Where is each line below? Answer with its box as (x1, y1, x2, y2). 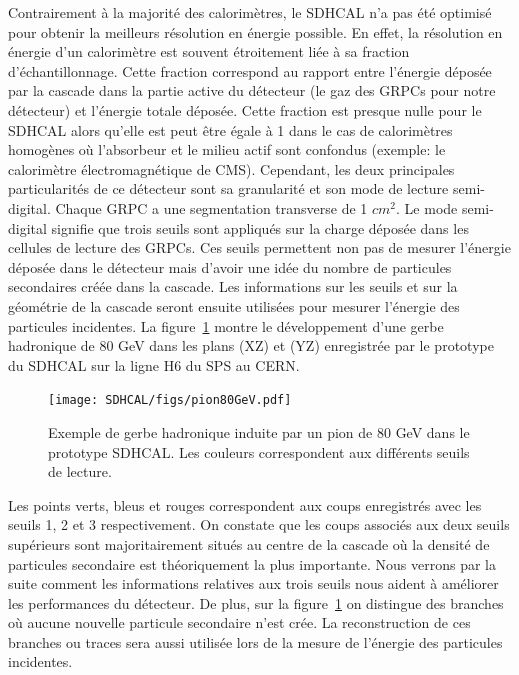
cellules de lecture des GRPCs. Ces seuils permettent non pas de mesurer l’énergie (8, 237, 511, 258)
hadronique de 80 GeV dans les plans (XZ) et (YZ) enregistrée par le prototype (8, 335, 494, 356)
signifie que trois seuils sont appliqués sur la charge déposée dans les (51, 217, 469, 238)
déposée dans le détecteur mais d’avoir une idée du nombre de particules (8, 256, 452, 277)
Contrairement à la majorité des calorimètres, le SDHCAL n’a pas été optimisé (8, 2, 492, 22)
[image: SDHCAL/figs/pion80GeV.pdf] (48, 393, 292, 408)
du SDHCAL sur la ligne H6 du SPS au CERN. (8, 354, 300, 375)
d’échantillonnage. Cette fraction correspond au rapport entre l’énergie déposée (8, 60, 492, 81)
